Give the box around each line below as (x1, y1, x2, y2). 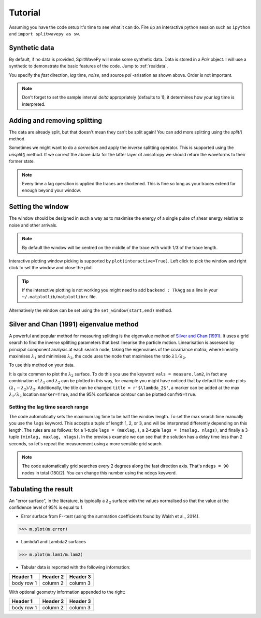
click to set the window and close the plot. (9, 265, 93, 271)
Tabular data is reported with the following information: (21, 564, 130, 570)
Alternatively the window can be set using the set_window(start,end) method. (9, 307, 173, 313)
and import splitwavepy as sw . (9, 31, 80, 36)
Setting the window (9, 203, 69, 211)
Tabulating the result (9, 485, 73, 493)
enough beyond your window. (22, 187, 81, 194)
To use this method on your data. (9, 362, 75, 368)
